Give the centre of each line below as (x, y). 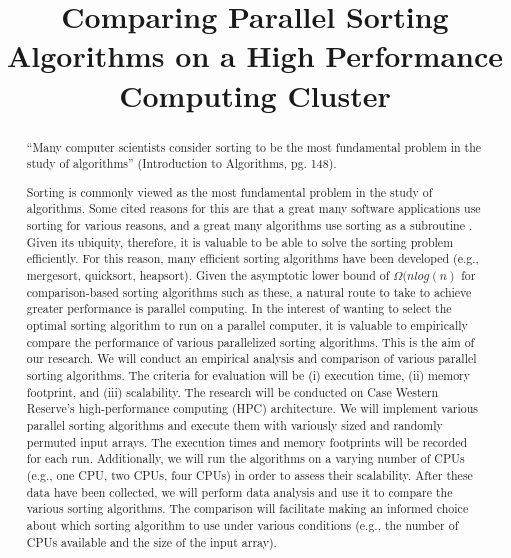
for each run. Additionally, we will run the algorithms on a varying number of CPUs (245, 458)
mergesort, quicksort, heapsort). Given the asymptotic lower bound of (208, 275)
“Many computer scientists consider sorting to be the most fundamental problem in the (254, 146)
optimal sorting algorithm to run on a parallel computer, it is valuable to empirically (247, 325)
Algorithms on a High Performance (255, 55)
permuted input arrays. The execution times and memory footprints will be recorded (247, 441)
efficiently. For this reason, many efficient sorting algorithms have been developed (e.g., (252, 258)
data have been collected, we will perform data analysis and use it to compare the (239, 491)
